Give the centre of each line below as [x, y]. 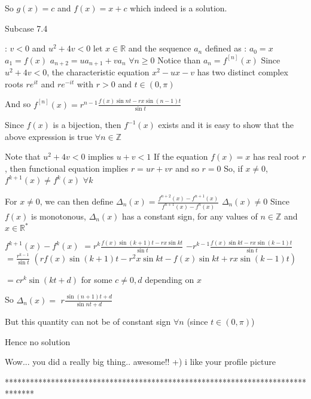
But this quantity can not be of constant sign [88, 322]
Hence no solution [38, 341]
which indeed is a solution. [179, 8]
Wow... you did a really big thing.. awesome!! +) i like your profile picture [140, 362]
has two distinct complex [243, 72]
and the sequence [160, 48]
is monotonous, [59, 216]
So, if [233, 168]
